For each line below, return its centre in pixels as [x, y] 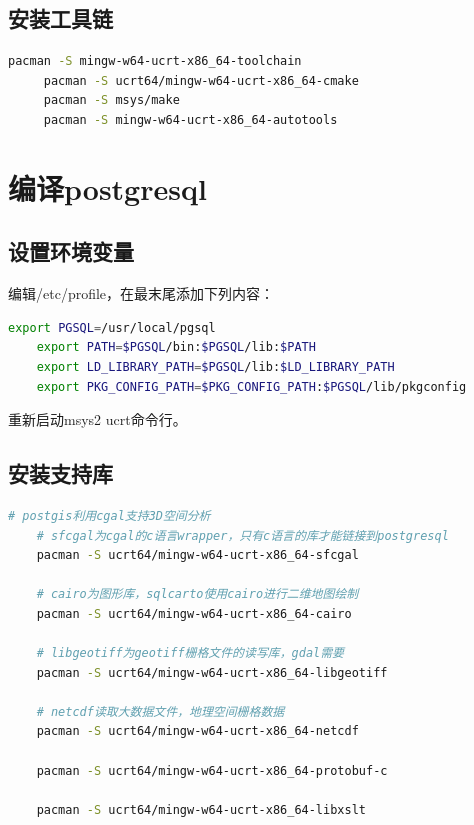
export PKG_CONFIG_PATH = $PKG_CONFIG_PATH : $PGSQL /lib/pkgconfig [251, 386]
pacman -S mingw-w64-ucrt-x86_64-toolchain [155, 61]
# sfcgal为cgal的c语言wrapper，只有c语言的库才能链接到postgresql [242, 535]
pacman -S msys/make [111, 100]
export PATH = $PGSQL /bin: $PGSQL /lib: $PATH [176, 347]
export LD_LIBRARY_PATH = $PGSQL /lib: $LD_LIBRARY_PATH [215, 366]
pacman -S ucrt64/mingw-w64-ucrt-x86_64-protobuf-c [212, 770]
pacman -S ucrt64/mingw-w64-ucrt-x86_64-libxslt [201, 809]
